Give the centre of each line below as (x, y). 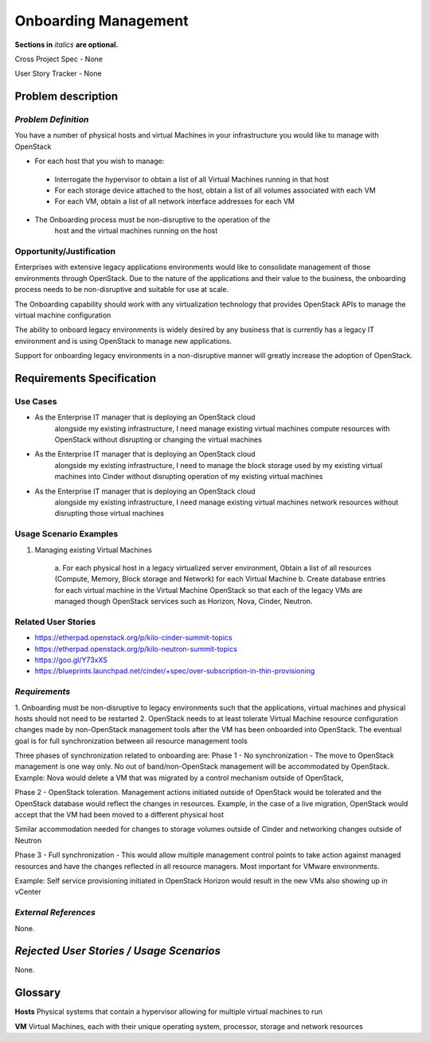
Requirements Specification (86, 378)
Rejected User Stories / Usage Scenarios (118, 951)
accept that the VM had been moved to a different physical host (119, 815)
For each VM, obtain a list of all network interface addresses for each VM (174, 201)
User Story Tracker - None (59, 74)
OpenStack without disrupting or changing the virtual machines (158, 440)
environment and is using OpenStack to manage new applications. (123, 341)
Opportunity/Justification (65, 251)
